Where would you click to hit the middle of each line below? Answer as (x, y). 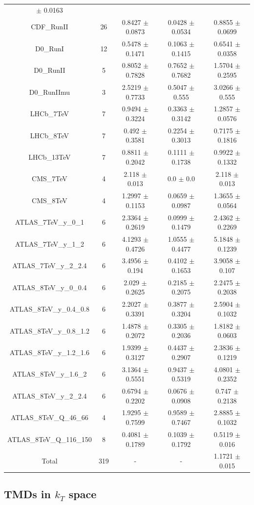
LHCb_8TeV (50, 135)
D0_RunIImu (50, 92)
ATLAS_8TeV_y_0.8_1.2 (50, 330)
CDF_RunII (50, 27)
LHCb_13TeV (50, 157)
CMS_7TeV (50, 179)
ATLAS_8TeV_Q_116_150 (50, 439)
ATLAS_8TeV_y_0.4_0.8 (50, 309)
